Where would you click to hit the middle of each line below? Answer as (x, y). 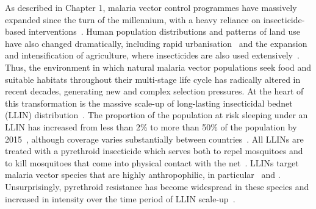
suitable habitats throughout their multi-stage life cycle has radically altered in (153, 79)
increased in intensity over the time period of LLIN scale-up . (120, 198)
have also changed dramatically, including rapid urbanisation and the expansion (156, 43)
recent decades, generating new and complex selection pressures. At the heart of (154, 91)
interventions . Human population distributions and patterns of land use (164, 31)
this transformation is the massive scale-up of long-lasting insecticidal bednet (149, 103)
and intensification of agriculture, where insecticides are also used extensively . (152, 55)
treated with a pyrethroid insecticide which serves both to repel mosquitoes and (154, 151)
